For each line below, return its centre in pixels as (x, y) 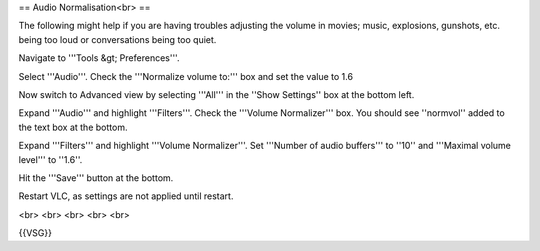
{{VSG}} (35, 233)
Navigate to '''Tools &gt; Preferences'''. (99, 58)
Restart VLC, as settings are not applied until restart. (126, 196)
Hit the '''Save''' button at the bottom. (96, 177)
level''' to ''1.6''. (50, 159)
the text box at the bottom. (73, 127)
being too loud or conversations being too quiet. (117, 39)
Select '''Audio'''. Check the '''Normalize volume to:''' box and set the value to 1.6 (186, 76)
